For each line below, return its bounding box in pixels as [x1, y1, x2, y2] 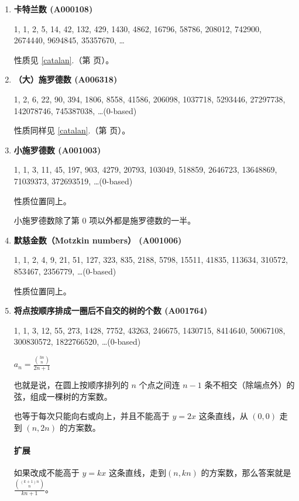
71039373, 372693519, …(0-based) [13, 174, 133, 187]
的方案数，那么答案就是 [201, 466, 291, 479]
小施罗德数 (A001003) [13, 143, 101, 156]
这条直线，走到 [108, 466, 166, 479]
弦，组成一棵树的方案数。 [13, 390, 112, 402]
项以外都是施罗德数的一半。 [89, 214, 196, 227]
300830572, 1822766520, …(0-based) [13, 335, 141, 348]
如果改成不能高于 [13, 466, 80, 479]
